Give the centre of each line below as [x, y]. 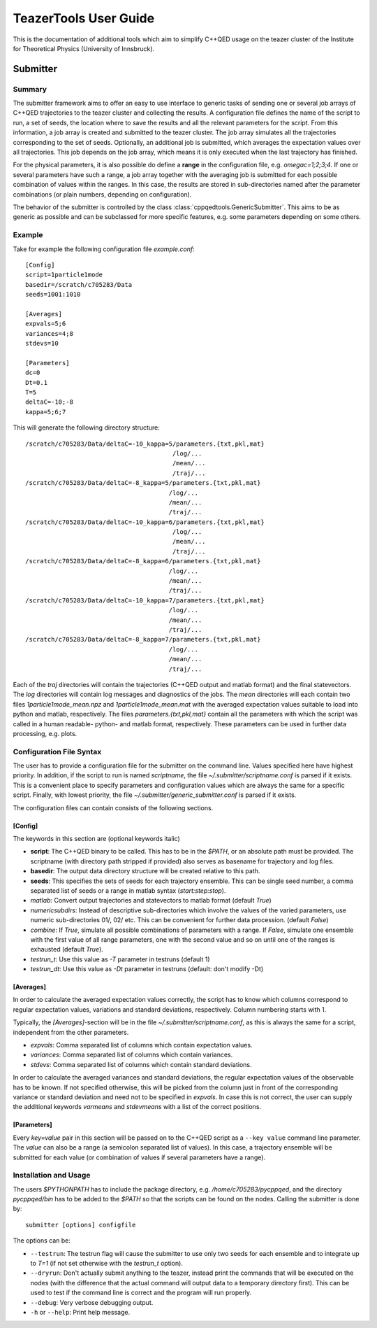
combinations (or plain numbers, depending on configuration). [102, 194]
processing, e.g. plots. [45, 733]
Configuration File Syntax [57, 751]
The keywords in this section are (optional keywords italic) [97, 838]
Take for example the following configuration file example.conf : [104, 249]
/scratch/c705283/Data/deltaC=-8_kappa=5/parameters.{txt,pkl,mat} [143, 483]
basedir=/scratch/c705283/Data [79, 284]
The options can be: [42, 1241]
